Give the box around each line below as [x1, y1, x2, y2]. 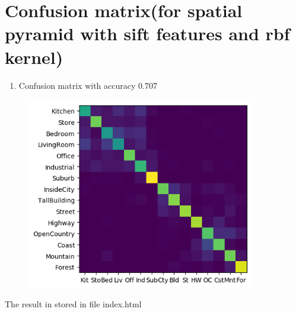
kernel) [5, 44, 63, 69]
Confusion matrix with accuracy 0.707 [18, 79, 157, 91]
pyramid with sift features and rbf [5, 21, 290, 46]
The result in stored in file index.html [5, 298, 142, 310]
